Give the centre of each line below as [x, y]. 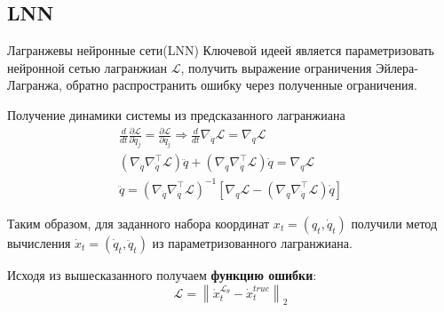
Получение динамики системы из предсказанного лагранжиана [176, 114]
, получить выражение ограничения [276, 67]
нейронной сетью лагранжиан [87, 67]
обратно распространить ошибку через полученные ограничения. [242, 85]
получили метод [394, 223]
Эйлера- [397, 67]
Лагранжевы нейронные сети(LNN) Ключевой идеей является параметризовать [221, 50]
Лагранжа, [35, 85]
